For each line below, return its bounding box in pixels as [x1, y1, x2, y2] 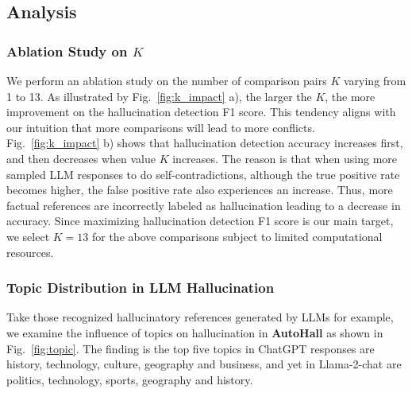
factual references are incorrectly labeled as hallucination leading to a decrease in [6, 196, 401, 213]
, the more [325, 88, 375, 104]
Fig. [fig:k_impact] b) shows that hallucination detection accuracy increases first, [6, 134, 403, 151]
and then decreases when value [6, 150, 156, 166]
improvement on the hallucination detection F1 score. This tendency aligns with [6, 103, 396, 120]
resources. [6, 243, 54, 260]
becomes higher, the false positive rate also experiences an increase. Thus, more [6, 181, 393, 198]
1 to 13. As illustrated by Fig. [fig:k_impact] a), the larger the [6, 88, 312, 104]
